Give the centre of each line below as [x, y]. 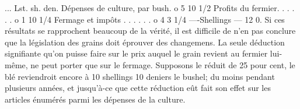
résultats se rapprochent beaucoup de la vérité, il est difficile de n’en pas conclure [150, 31]
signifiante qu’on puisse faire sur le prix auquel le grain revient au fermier [136, 53]
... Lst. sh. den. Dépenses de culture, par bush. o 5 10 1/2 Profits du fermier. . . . [150, 8]
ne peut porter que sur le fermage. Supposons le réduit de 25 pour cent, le [163, 64]
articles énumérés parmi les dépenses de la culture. [95, 99]
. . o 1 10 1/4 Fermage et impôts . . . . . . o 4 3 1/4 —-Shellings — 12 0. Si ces [145, 19]
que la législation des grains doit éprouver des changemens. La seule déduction [145, 42]
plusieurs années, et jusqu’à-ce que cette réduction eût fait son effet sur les [138, 88]
